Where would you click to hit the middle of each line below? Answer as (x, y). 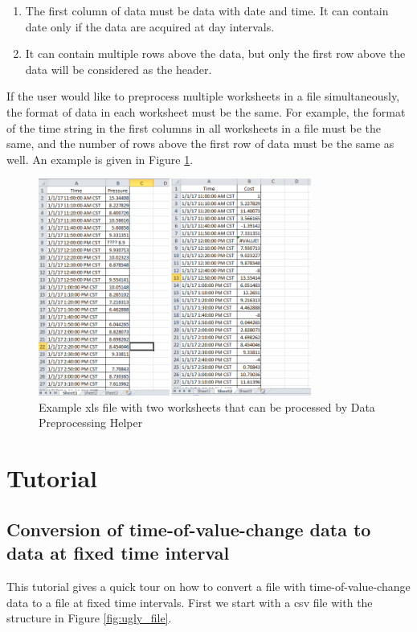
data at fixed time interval (118, 553)
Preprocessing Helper (91, 423)
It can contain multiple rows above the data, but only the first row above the (215, 53)
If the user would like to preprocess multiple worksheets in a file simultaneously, (203, 96)
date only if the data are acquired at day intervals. (150, 26)
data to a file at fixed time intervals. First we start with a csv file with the (190, 602)
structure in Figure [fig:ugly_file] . (89, 618)
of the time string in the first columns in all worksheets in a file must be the (194, 127)
